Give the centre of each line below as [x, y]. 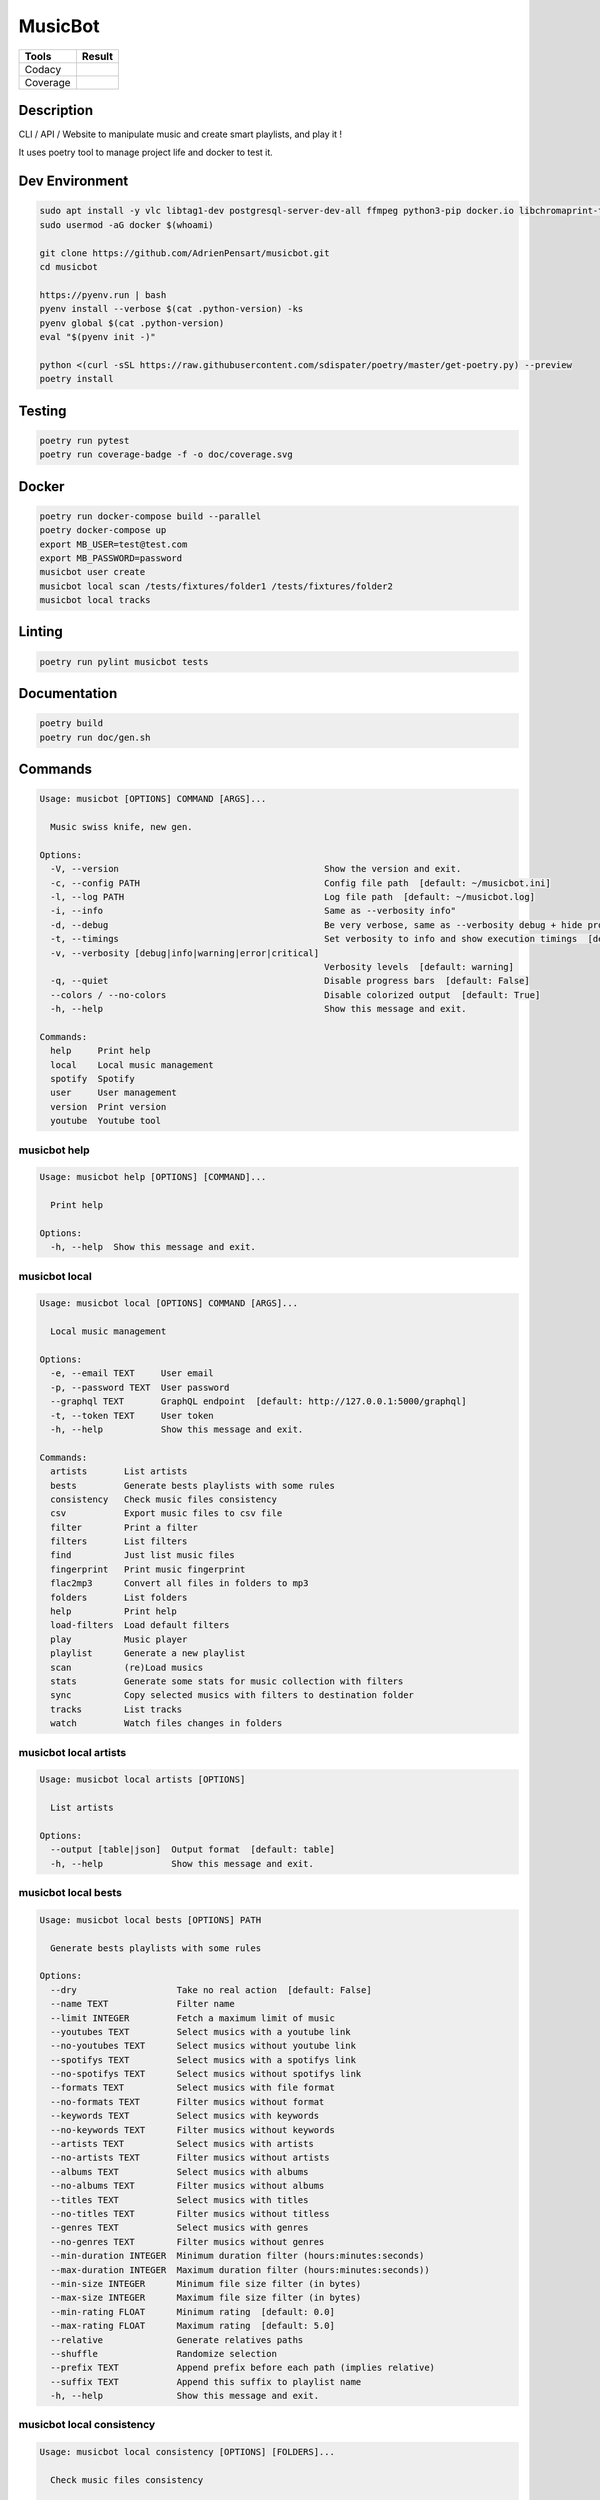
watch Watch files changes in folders [166, 1723]
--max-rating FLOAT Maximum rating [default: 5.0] [192, 2326]
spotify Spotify [92, 1079]
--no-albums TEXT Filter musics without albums [187, 2186]
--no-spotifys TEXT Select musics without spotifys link [206, 2074]
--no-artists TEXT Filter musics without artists [190, 2158]
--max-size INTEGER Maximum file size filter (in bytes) [206, 2298]
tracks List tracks [116, 1709]
